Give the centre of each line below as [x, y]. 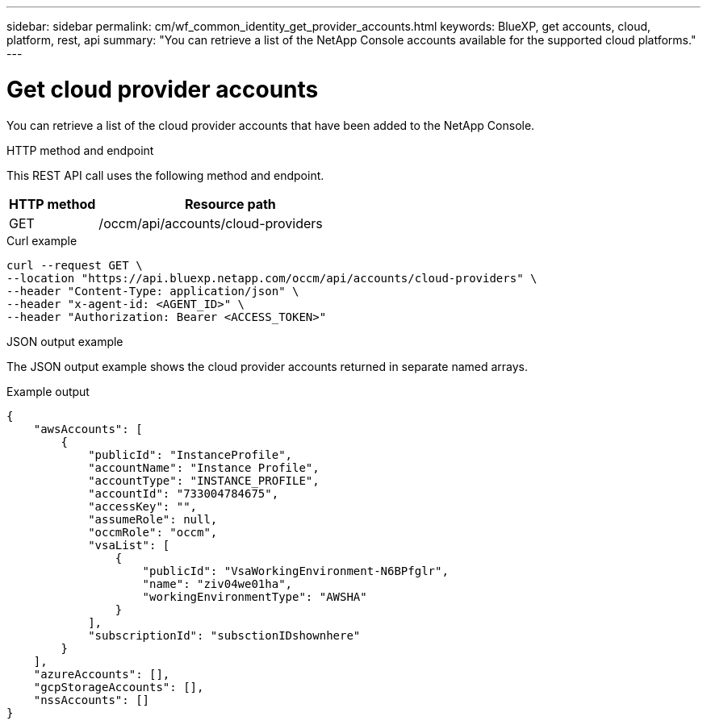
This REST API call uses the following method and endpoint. [165, 175]
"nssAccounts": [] [92, 700]
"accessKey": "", [143, 506]
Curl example [42, 240]
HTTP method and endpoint [80, 150]
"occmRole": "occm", [153, 532]
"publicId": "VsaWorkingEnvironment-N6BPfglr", [295, 571]
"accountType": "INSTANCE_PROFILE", [204, 480]
